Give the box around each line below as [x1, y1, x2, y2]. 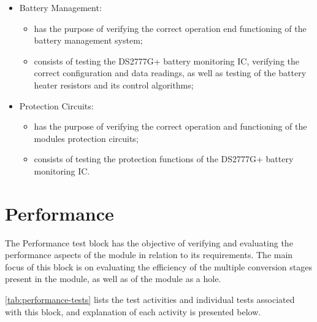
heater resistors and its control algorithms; [34, 78, 194, 91]
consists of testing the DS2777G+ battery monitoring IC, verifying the [34, 54, 299, 67]
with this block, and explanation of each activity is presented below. [5, 305, 261, 318]
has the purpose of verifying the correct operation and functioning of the [34, 120, 307, 133]
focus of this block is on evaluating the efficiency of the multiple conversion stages [5, 260, 312, 273]
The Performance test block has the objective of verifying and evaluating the [5, 236, 293, 249]
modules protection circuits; [34, 132, 139, 144]
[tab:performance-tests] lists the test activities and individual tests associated [5, 293, 295, 306]
